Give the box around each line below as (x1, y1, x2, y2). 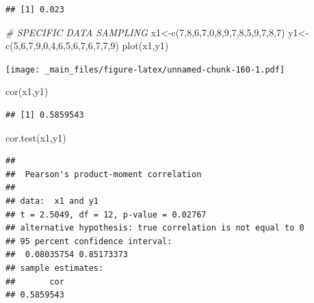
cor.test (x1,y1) (5, 130, 66, 144)
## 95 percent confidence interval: (5, 236, 172, 246)
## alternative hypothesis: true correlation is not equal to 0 (5, 223, 304, 233)
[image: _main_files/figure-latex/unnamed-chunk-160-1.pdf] (5, 64, 285, 75)
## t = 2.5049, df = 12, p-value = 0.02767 (5, 209, 207, 220)
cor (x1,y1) (5, 84, 49, 98)
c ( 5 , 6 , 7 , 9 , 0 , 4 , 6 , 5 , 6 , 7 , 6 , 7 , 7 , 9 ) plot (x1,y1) (5, 38, 169, 53)
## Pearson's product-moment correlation (5, 169, 202, 179)
